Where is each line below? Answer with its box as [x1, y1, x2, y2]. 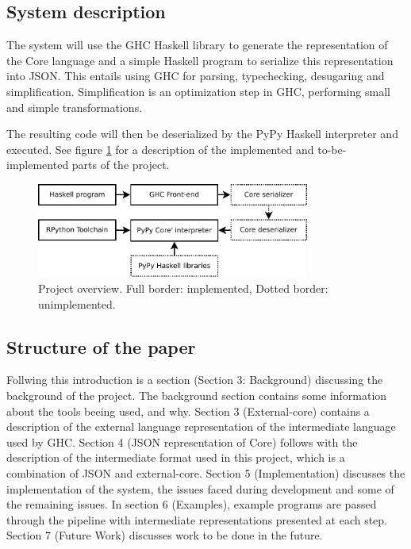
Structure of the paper [6, 334, 196, 359]
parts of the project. [71, 156, 170, 173]
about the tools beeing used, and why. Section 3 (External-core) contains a [6, 402, 370, 419]
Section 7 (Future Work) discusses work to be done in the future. [6, 527, 323, 543]
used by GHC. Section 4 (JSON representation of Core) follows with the [6, 433, 358, 450]
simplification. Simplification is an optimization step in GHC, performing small [6, 83, 390, 99]
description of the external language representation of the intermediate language [6, 418, 396, 435]
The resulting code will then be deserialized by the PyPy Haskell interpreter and [6, 125, 398, 142]
